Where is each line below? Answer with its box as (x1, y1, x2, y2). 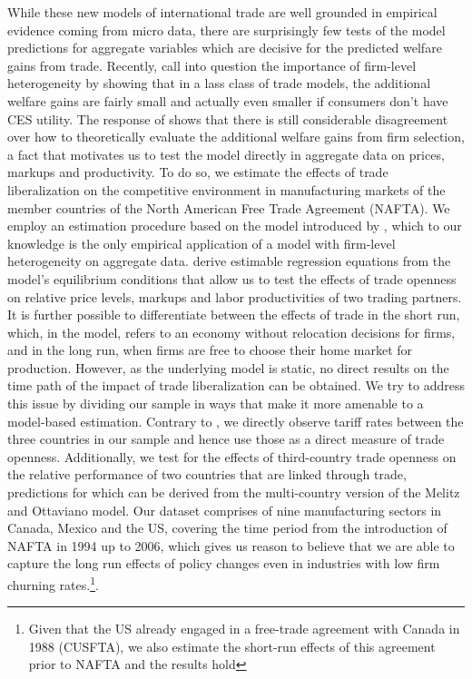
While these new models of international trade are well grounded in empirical (7, 3, 438, 21)
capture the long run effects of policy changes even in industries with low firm (7, 554, 440, 573)
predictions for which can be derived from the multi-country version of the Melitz (7, 483, 460, 502)
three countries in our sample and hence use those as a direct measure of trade (7, 429, 445, 448)
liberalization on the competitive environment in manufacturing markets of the (7, 180, 446, 199)
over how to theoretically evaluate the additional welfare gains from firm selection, (7, 127, 465, 146)
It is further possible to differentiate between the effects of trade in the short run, (7, 305, 460, 324)
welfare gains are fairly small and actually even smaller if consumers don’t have (7, 91, 448, 110)
